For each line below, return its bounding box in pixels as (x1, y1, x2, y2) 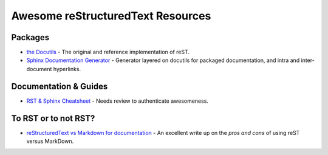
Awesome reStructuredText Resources (11, 9, 211, 22)
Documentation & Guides (11, 81, 108, 91)
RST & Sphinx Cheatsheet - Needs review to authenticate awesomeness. (26, 97, 209, 105)
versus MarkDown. (26, 137, 74, 145)
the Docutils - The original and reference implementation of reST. (26, 49, 190, 56)
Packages (11, 32, 50, 43)
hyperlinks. (53, 65, 81, 72)
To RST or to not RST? (11, 113, 95, 123)
